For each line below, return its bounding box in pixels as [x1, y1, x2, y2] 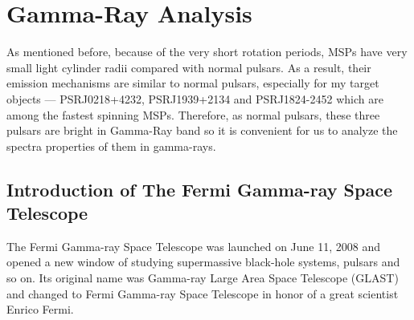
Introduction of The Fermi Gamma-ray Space [6, 176, 392, 201]
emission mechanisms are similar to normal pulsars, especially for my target [6, 75, 379, 91]
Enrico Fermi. [6, 301, 74, 318]
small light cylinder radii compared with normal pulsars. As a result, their [6, 59, 371, 75]
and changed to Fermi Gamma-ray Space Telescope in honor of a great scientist [6, 285, 399, 302]
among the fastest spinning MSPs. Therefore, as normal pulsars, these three [6, 106, 380, 123]
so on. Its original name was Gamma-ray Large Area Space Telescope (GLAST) [6, 269, 399, 286]
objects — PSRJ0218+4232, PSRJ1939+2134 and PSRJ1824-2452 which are [6, 90, 383, 107]
